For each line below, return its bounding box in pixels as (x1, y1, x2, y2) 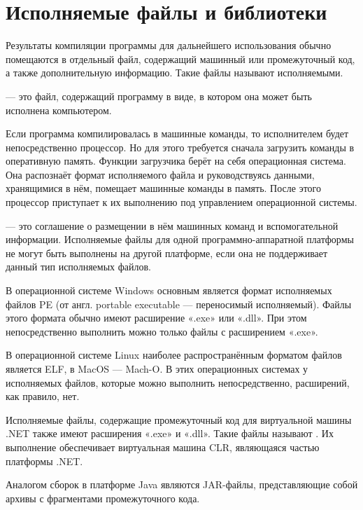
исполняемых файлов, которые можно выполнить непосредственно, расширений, (6, 375, 350, 390)
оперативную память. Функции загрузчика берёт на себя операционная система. (6, 153, 346, 168)
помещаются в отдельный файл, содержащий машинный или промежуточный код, (6, 51, 355, 66)
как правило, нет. (6, 389, 80, 404)
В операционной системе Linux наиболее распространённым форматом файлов (6, 347, 342, 362)
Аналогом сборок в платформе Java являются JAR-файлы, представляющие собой (6, 477, 358, 492)
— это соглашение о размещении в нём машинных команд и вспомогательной (6, 218, 339, 233)
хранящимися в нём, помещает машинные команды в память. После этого (6, 181, 321, 195)
